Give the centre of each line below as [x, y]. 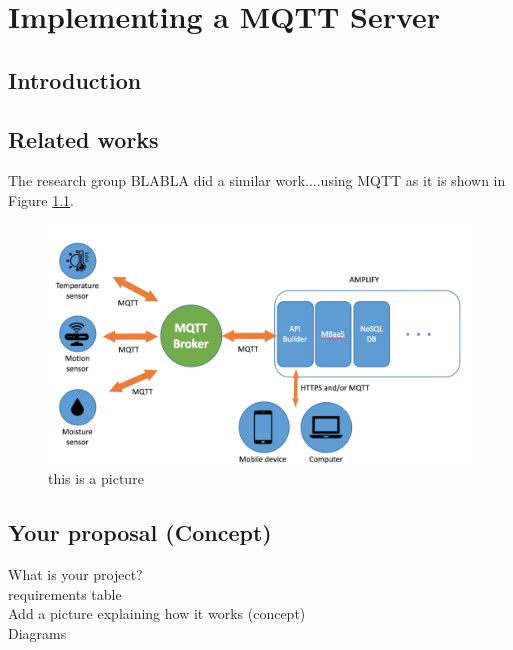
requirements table [65, 593]
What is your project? [75, 574]
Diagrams [37, 632]
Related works [83, 138]
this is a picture [96, 478]
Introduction [75, 79]
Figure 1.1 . [41, 199]
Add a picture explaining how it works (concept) [157, 613]
